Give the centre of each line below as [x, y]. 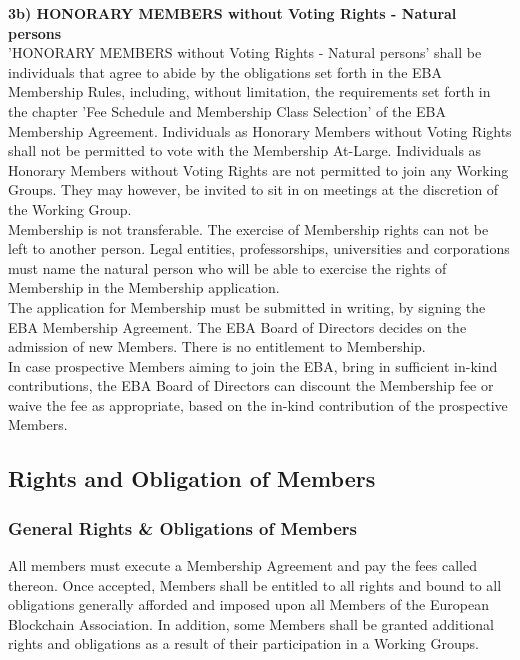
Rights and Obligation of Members [192, 478]
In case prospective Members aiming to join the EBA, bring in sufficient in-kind [253, 365]
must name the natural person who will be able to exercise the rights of [227, 267]
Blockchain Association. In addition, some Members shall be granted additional [251, 623]
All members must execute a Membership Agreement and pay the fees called [242, 565]
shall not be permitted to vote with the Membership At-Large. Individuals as [245, 150]
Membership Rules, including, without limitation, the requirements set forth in [249, 91]
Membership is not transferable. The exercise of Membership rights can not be [248, 228]
